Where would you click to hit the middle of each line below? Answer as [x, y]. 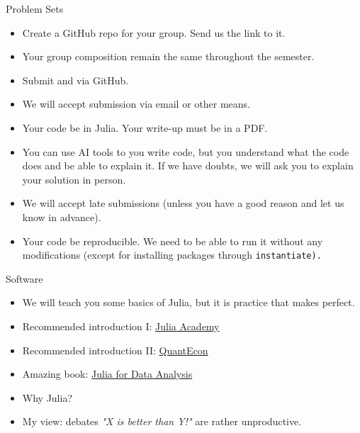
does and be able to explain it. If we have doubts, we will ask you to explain [188, 165]
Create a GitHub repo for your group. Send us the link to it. [154, 32]
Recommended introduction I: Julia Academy [121, 326]
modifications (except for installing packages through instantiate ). [172, 255]
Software [24, 278]
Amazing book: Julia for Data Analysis [107, 374]
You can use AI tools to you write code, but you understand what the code [186, 151]
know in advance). [62, 216]
